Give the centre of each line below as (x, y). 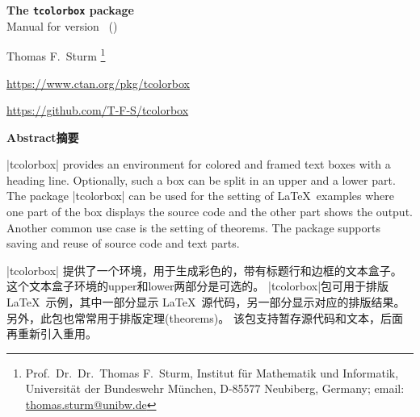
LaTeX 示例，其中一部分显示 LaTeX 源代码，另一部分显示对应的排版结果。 (206, 302)
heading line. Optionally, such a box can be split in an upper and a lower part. (201, 179)
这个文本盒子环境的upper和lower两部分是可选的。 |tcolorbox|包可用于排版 (198, 286)
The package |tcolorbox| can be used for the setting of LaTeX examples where (201, 196)
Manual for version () (62, 25)
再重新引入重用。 (52, 334)
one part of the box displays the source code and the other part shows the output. (210, 212)
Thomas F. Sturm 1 (56, 54)
